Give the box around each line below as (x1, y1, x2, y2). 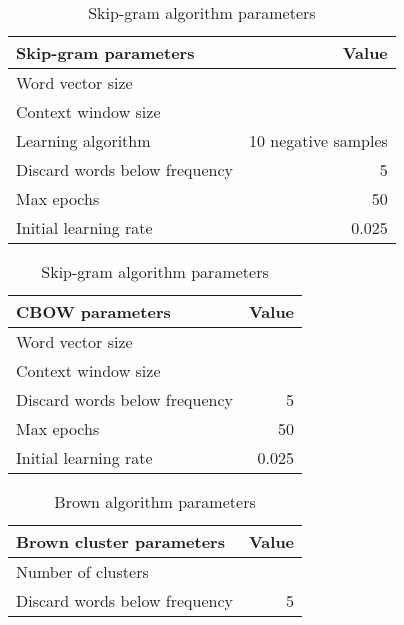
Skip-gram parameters (16, 41, 195, 64)
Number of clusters (16, 560, 149, 583)
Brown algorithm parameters (54, 490, 256, 513)
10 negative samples (248, 129, 388, 152)
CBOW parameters (16, 300, 171, 323)
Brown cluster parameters (16, 530, 225, 553)
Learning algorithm (16, 129, 151, 152)
